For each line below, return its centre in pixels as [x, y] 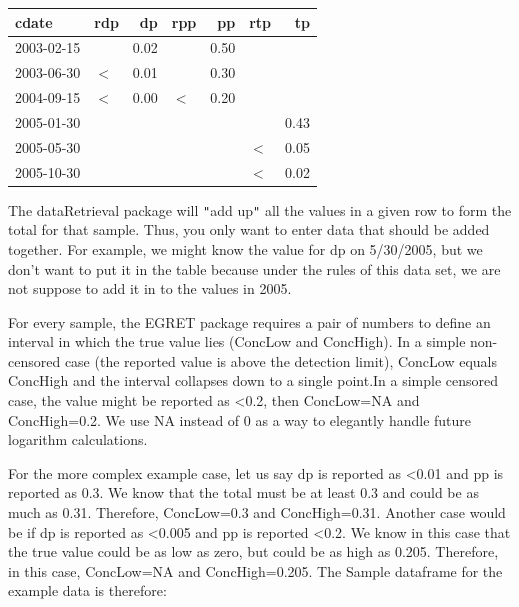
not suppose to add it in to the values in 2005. [150, 288]
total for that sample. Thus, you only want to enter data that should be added [249, 229]
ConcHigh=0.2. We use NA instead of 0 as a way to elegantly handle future [240, 419]
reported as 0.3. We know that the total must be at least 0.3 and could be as [243, 492]
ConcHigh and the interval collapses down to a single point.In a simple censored [253, 380]
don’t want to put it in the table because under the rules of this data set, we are [254, 268]
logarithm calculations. [78, 439]
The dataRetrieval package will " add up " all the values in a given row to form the [260, 209]
